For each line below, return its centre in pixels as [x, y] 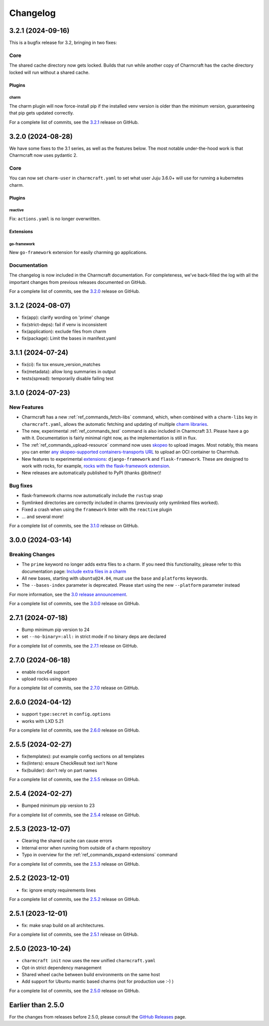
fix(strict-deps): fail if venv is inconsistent [64, 324]
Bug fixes [21, 486]
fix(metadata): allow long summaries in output [69, 372]
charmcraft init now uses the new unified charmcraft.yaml [89, 961]
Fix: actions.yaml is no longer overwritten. [55, 219]
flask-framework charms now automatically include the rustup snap [92, 496]
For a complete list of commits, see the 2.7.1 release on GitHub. [73, 645]
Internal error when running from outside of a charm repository [86, 848]
